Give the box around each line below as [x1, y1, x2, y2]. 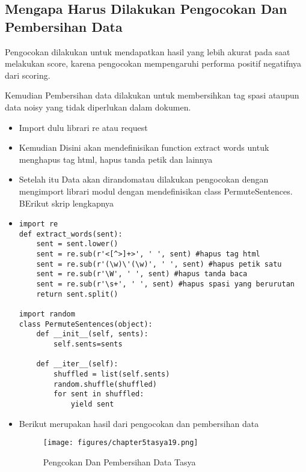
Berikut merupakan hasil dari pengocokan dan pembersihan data [19, 417, 259, 429]
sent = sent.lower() [36, 240, 118, 249]
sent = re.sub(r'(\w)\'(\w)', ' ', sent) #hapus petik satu [36, 259, 282, 268]
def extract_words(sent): [19, 229, 123, 238]
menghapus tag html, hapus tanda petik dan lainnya [19, 153, 213, 165]
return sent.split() [36, 289, 118, 298]
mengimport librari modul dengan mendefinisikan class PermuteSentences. [19, 184, 293, 197]
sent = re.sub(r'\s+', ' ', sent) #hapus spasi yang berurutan [36, 280, 295, 289]
